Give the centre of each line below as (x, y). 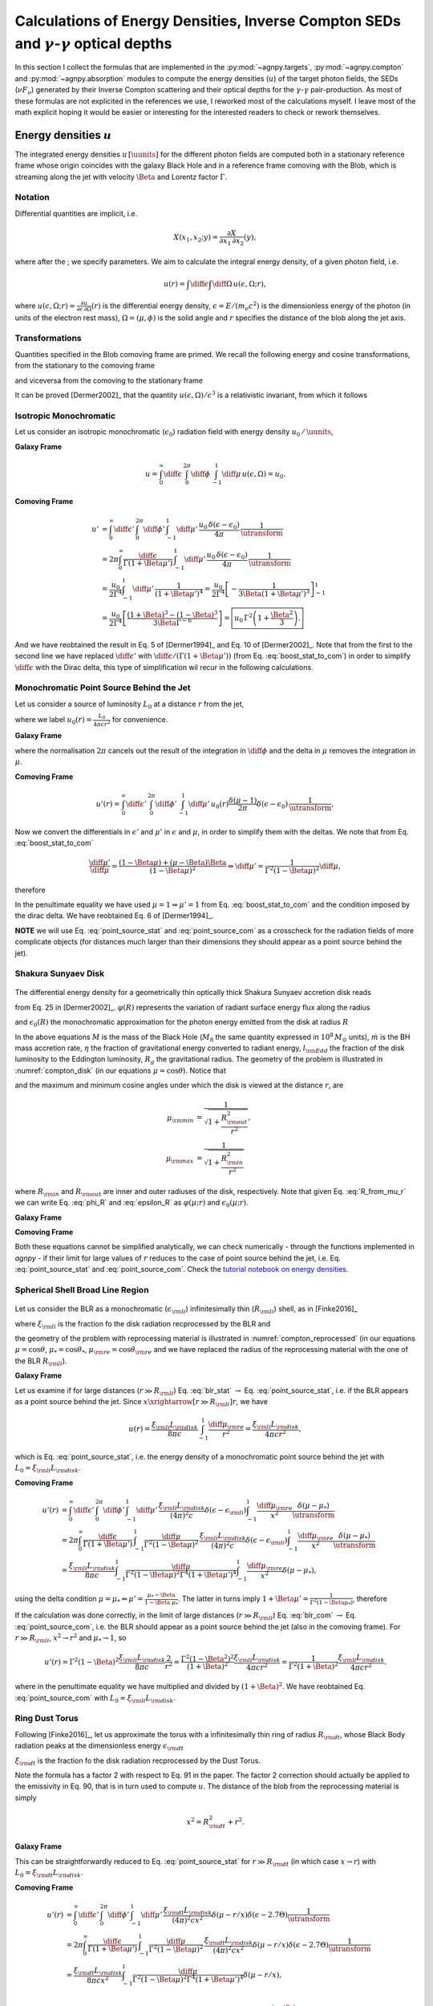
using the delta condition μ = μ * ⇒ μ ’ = (79, 1600)
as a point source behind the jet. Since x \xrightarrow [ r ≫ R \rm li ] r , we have (142, 1402)
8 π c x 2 (98, 1980)
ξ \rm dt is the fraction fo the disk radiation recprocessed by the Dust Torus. (138, 1761)
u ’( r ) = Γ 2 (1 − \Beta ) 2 (82, 1661)
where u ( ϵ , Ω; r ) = (45, 306)
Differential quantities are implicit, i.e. (76, 213)
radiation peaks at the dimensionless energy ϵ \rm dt (99, 1747)
